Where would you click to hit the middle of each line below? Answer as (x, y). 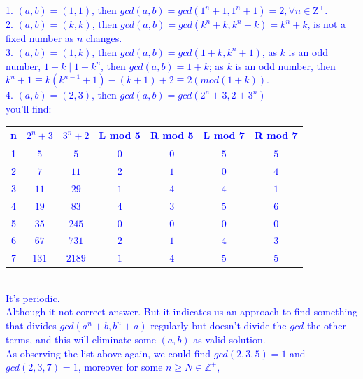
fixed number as (40, 38)
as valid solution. (229, 339)
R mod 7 (276, 135)
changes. (104, 38)
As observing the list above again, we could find (108, 353)
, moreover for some (120, 367)
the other (326, 326)
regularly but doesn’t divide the (219, 326)
